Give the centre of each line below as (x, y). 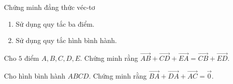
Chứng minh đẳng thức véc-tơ (50, 7)
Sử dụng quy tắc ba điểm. (55, 23)
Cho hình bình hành (35, 75)
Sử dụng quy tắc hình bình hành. (66, 40)
